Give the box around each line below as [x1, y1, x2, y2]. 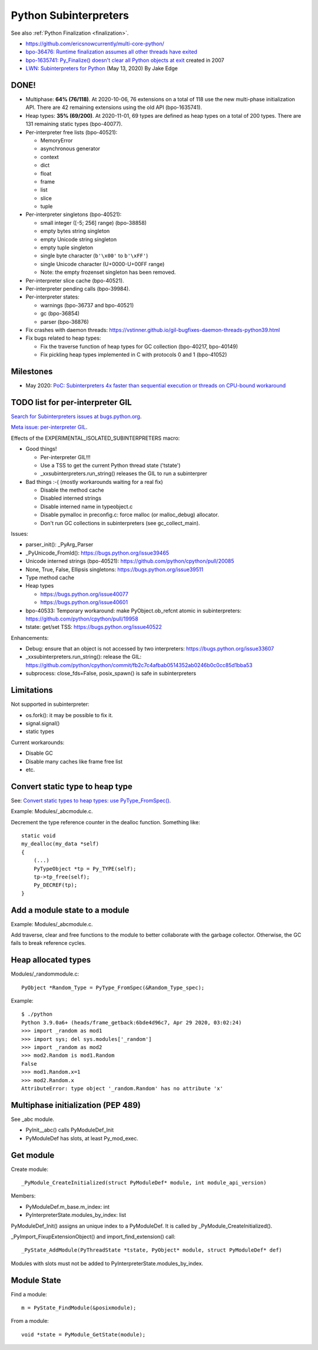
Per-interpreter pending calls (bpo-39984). [25, 286, 131, 292]
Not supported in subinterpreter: [11, 701, 90, 708]
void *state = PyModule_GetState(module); [21, 1331, 146, 1338]
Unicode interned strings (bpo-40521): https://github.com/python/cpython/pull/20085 [25, 558, 235, 565]
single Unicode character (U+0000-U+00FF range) [40, 260, 165, 267]
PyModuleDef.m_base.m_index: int [25, 1203, 110, 1210]
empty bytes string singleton [40, 227, 110, 235]
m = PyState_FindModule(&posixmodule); [21, 1305, 137, 1311]
